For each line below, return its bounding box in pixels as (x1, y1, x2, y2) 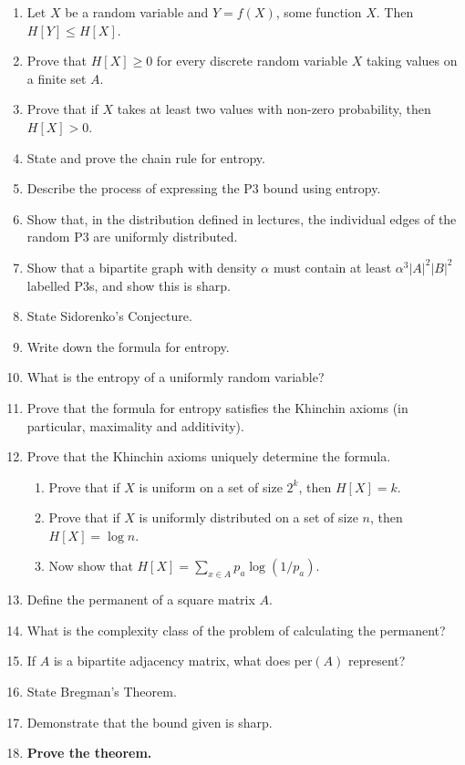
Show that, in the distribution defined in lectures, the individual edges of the (26, 209, 457, 228)
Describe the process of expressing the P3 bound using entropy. (26, 179, 381, 198)
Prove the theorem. (26, 743, 152, 762)
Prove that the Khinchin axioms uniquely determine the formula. (26, 447, 391, 466)
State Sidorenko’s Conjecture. (26, 306, 192, 326)
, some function (275, 3, 362, 21)
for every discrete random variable (156, 51, 347, 70)
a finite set (26, 68, 87, 88)
